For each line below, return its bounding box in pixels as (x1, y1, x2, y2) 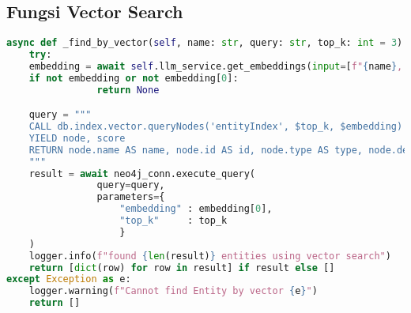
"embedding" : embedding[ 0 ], (119, 203, 273, 215)
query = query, (96, 179, 165, 191)
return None (96, 84, 160, 96)
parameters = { (96, 191, 165, 203)
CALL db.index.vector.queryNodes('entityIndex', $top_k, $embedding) (28, 121, 403, 133)
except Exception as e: (6, 273, 131, 285)
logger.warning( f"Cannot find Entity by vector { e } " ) (28, 285, 318, 297)
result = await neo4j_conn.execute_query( (28, 168, 256, 179)
